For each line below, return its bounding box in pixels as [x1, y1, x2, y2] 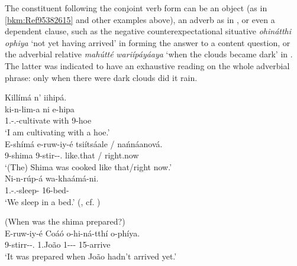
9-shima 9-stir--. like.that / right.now [5, 149, 139, 161]
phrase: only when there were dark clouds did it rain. [5, 71, 198, 83]
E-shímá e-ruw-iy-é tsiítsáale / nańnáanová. [5, 137, 163, 150]
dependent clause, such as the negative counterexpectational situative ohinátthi [5, 25, 292, 37]
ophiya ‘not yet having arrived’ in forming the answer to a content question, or [5, 36, 290, 48]
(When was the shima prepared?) [5, 215, 125, 228]
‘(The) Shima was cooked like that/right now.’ [5, 160, 172, 173]
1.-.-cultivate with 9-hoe [5, 114, 92, 126]
